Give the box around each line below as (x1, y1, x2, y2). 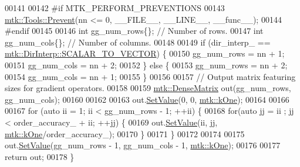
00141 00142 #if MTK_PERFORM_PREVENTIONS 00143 (5, 2, 225, 13)
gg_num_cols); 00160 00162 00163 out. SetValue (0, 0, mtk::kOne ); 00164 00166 (5, 93, 289, 105)
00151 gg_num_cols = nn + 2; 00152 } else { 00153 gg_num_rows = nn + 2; (5, 58, 288, 71)
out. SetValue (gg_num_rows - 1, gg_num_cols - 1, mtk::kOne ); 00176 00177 (5, 139, 281, 151)
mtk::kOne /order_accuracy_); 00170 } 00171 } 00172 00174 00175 (5, 127, 245, 140)
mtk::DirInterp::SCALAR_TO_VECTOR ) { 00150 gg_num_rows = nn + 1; (5, 47, 285, 60)
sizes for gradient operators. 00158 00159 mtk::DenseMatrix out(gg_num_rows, (5, 82, 291, 94)
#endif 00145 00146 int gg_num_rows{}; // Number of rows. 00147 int (5, 25, 264, 37)
